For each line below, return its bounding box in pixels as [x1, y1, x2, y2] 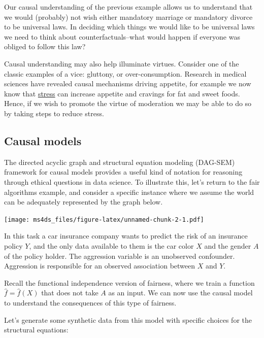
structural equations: [4, 324, 69, 335]
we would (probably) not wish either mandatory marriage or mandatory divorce [4, 11, 253, 22]
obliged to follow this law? [4, 41, 86, 52]
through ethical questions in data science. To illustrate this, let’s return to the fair [4, 176, 260, 187]
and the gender [204, 240, 251, 251]
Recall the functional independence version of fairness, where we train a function [4, 277, 255, 288]
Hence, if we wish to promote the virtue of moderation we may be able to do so [4, 98, 252, 109]
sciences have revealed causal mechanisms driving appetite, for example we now [4, 78, 251, 89]
